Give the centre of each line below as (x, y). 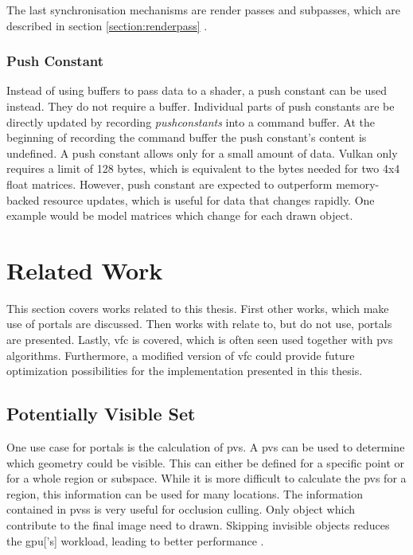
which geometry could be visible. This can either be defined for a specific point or (206, 462)
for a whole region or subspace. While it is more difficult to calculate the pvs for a (206, 478)
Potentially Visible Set (101, 414)
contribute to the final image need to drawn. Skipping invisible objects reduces (198, 525)
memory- (358, 184)
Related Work (85, 270)
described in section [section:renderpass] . (107, 25)
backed (23, 199)
